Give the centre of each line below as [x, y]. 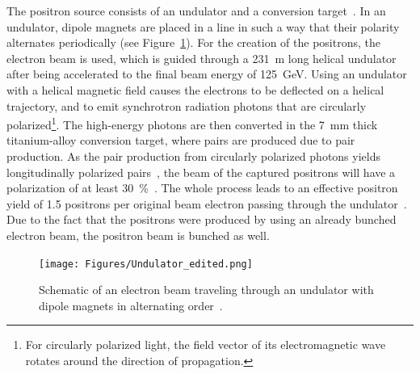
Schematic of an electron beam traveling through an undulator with [206, 290]
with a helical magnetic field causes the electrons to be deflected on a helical [195, 89]
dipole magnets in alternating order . [131, 305]
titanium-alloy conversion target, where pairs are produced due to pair [181, 140]
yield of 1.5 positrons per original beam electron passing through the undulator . [207, 203]
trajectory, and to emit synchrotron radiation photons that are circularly [187, 105]
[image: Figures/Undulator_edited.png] [146, 264]
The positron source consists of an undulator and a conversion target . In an [196, 11]
